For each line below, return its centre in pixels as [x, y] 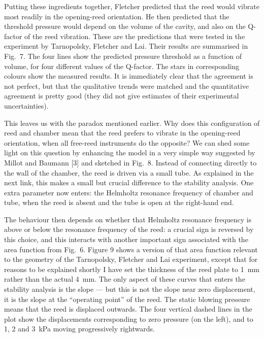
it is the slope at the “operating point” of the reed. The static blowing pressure [127, 299]
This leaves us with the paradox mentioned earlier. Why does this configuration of [132, 123]
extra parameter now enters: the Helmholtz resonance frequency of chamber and [129, 192]
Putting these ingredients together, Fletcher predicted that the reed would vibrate [132, 6]
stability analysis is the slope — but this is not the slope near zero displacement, [130, 289]
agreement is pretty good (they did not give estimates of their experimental [122, 96]
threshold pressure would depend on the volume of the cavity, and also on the [125, 26]
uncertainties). [26, 105]
